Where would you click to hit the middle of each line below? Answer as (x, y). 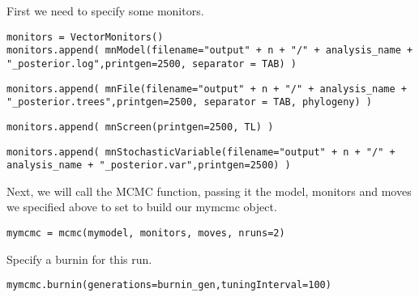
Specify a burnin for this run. (79, 259)
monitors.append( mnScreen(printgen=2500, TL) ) (140, 127)
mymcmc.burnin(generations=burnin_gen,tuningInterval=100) (169, 285)
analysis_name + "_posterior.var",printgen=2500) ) (149, 165)
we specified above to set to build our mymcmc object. (142, 207)
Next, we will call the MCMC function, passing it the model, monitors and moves (209, 191)
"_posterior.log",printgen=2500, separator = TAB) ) (152, 64)
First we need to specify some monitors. (105, 11)
